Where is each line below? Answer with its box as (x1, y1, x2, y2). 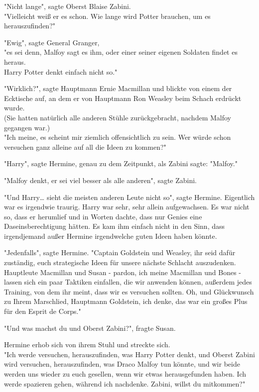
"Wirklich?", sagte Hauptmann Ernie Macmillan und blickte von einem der (4, 83, 232, 94)
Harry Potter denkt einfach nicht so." (4, 66, 118, 77)
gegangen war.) (4, 122, 50, 132)
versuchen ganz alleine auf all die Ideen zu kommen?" (4, 141, 166, 152)
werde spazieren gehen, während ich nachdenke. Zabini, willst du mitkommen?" (4, 378, 246, 389)
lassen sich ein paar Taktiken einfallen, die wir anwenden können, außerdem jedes (4, 277, 252, 287)
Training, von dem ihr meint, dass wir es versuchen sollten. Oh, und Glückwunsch (4, 286, 254, 296)
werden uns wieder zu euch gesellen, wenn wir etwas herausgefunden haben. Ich (4, 369, 247, 379)
